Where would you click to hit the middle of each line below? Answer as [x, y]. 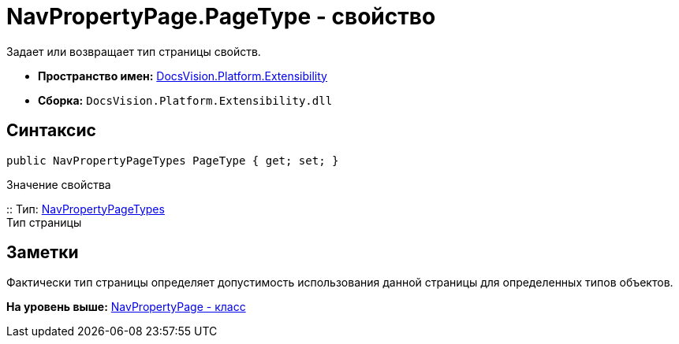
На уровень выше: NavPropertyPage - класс [126, 307]
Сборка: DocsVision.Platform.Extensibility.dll [185, 100]
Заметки [43, 253]
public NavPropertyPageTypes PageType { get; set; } [173, 160]
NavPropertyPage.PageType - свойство [221, 17]
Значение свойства [59, 184]
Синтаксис [51, 131]
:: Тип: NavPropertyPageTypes [86, 209]
